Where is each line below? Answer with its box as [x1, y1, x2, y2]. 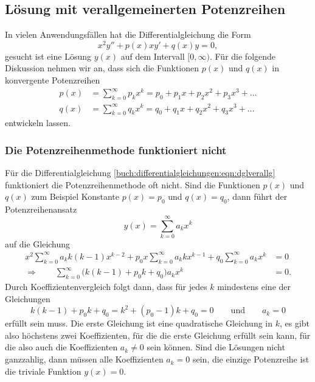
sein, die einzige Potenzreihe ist [192, 353, 310, 366]
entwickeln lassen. [5, 116, 71, 129]
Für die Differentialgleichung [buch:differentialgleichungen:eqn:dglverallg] [5, 166, 275, 179]
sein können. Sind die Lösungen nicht [147, 341, 285, 353]
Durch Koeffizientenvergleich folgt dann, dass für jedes [5, 280, 207, 293]
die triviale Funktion [5, 364, 81, 377]
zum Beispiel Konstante [31, 190, 120, 203]
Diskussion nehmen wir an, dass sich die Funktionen [5, 62, 199, 74]
